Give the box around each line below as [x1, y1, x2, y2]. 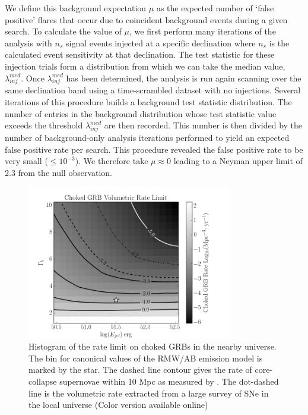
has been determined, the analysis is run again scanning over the [66, 71, 301, 84]
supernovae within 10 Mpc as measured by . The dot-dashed [59, 375, 279, 388]
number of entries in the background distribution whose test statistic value [5, 107, 277, 120]
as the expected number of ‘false [156, 2, 274, 14]
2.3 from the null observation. [5, 166, 113, 178]
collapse [28, 375, 57, 388]
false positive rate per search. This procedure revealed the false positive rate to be [5, 143, 303, 155]
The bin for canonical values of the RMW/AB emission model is [28, 351, 263, 364]
